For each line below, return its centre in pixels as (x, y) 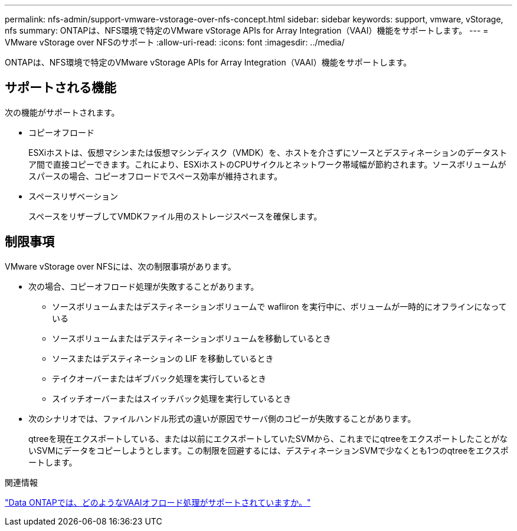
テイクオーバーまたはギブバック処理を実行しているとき (159, 378)
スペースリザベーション (73, 196)
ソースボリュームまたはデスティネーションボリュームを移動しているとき (192, 338)
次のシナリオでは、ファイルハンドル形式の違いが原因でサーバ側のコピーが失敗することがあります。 (222, 418)
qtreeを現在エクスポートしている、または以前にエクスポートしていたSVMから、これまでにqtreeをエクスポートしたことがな (268, 438)
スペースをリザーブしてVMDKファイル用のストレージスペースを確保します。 (175, 216)
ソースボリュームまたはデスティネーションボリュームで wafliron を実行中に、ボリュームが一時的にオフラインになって (279, 306)
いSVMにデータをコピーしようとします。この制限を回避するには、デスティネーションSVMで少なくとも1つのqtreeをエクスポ (269, 450)
